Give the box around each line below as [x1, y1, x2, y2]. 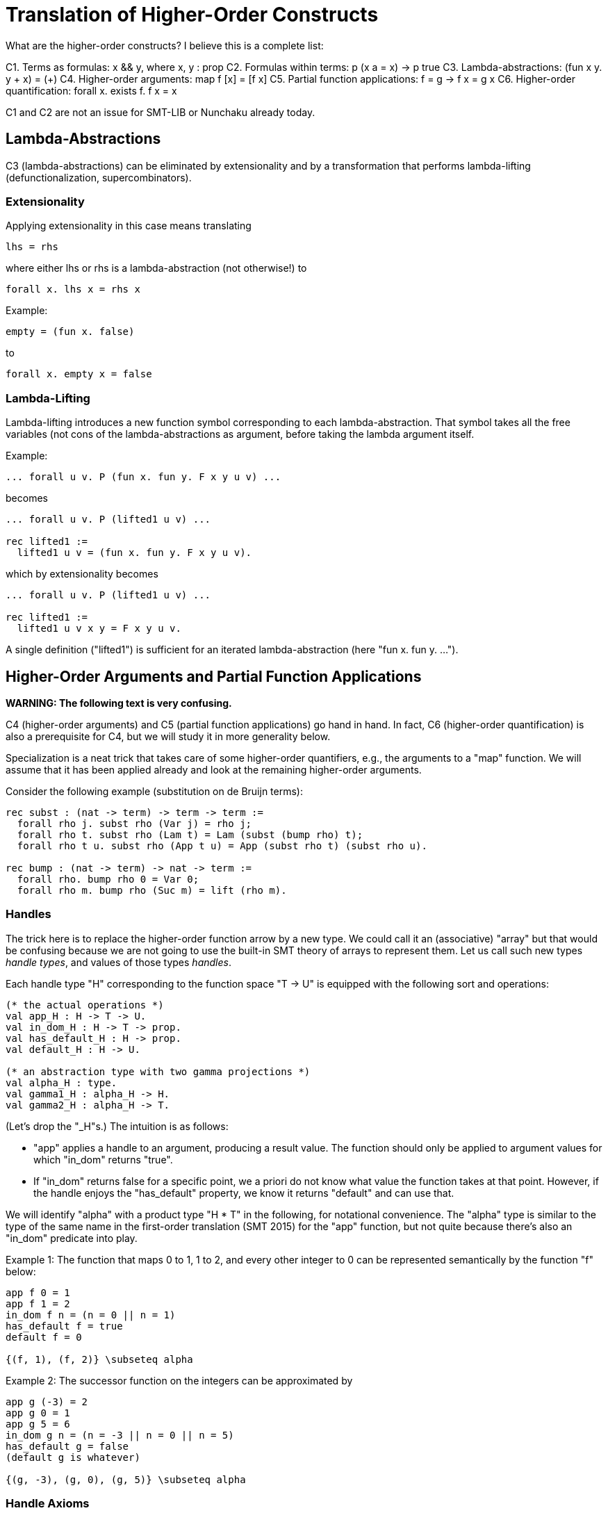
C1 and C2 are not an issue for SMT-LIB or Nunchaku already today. [6, 106, 315, 118]
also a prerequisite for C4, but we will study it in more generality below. [6, 730, 331, 742]
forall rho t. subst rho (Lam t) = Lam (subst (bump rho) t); [17, 828, 363, 840]
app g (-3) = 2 [6, 1396, 88, 1407]
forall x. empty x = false [6, 368, 152, 380]
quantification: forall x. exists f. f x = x [6, 84, 177, 97]
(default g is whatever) [6, 1451, 140, 1463]
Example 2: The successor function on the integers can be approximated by [6, 1374, 353, 1387]
